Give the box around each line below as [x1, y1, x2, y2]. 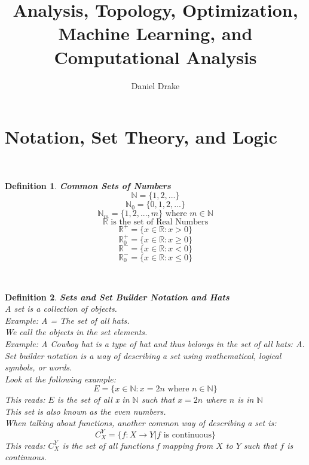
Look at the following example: [5, 372, 116, 385]
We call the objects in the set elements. [5, 326, 148, 338]
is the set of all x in [57, 393, 130, 406]
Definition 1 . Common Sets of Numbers [5, 179, 171, 192]
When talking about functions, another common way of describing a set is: [5, 417, 277, 429]
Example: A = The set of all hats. [5, 314, 130, 326]
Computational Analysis [54, 44, 257, 69]
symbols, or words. [5, 361, 72, 373]
